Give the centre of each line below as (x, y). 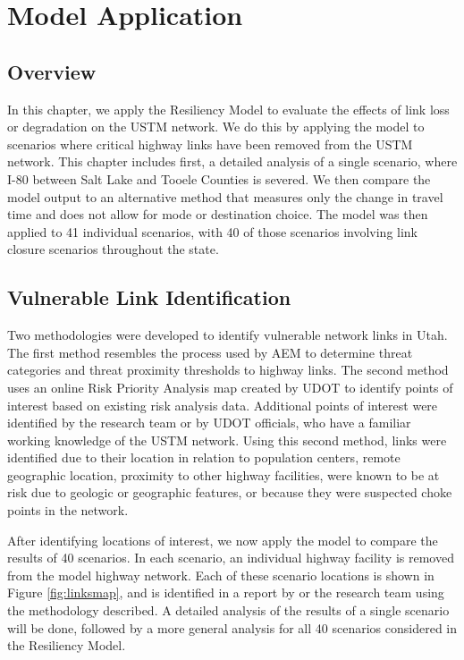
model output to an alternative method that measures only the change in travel (225, 196)
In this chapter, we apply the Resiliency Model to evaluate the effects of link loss (228, 109)
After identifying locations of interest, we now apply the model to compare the (223, 540)
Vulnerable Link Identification (149, 297)
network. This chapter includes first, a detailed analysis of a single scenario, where (232, 161)
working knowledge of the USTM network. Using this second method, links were (227, 440)
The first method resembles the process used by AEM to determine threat (210, 352)
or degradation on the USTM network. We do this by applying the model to (216, 127)
